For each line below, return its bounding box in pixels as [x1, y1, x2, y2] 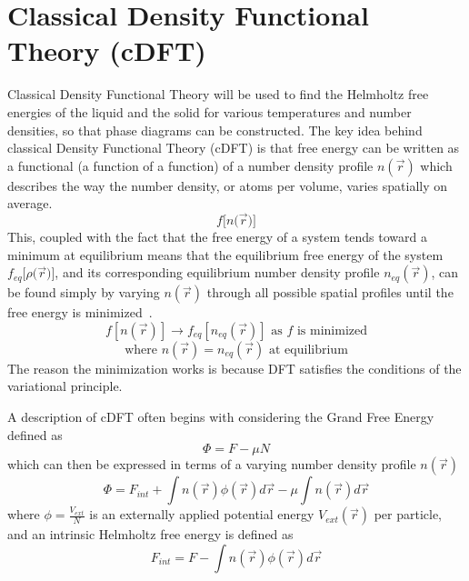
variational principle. [7, 376, 123, 396]
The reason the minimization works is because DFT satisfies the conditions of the [7, 358, 462, 377]
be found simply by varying [7, 283, 160, 302]
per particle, [374, 505, 442, 524]
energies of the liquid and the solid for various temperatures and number [7, 102, 412, 121]
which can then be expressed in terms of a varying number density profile [7, 455, 416, 474]
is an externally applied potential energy [89, 505, 314, 524]
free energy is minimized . [7, 303, 153, 322]
